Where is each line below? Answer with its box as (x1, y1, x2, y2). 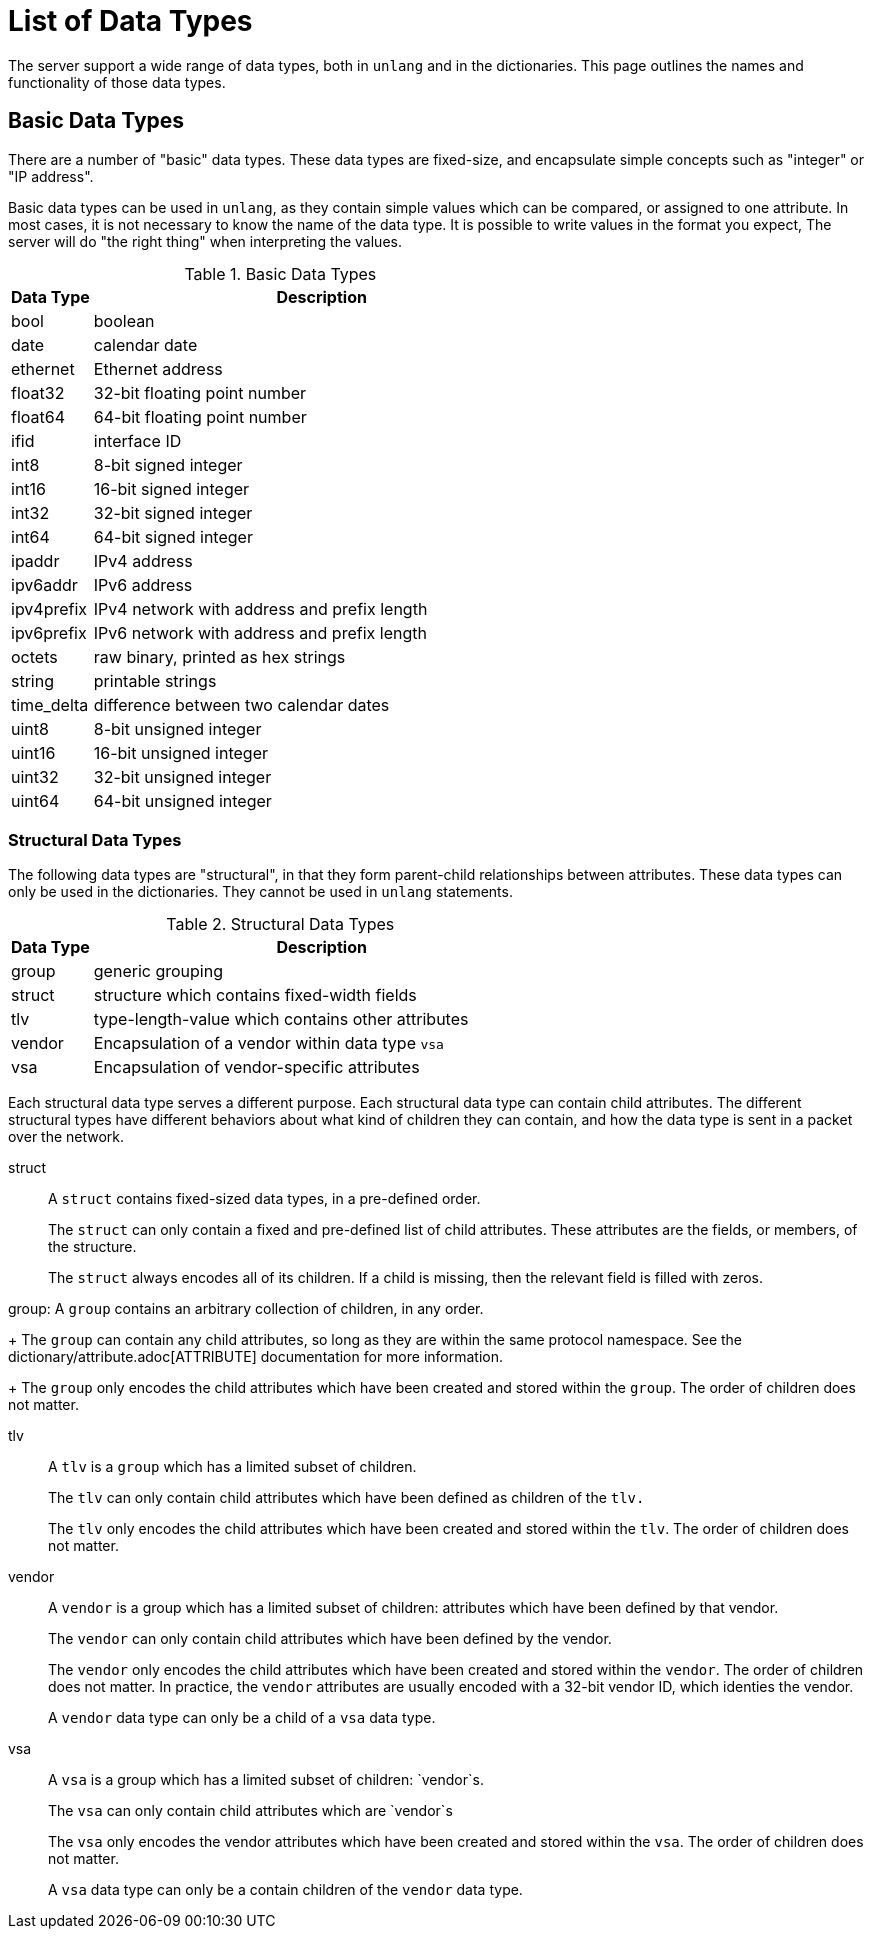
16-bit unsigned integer (93, 742, 268, 763)
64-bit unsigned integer (93, 790, 272, 811)
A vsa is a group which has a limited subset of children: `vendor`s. (48, 1771, 484, 1789)
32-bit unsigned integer (93, 766, 272, 787)
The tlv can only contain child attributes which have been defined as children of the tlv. (48, 1489, 645, 1507)
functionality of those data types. (8, 73, 226, 91)
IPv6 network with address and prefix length (93, 622, 427, 643)
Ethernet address (93, 358, 223, 379)
